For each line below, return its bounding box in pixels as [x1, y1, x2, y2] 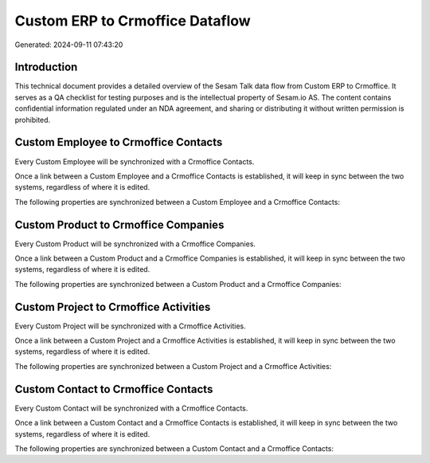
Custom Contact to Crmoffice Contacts [14, 383, 213, 396]
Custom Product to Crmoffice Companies [14, 218, 225, 231]
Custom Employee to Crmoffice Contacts [14, 135, 223, 149]
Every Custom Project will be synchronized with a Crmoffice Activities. [14, 321, 246, 331]
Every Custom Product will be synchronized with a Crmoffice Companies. [14, 239, 256, 249]
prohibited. [14, 115, 51, 124]
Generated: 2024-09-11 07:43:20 [14, 40, 123, 49]
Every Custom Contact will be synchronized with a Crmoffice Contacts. [14, 403, 248, 413]
